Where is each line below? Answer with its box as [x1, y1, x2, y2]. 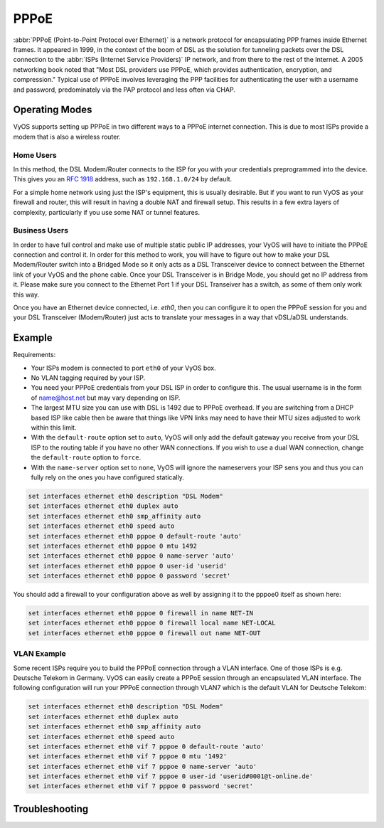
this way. [13, 290, 39, 299]
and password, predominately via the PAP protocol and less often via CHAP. [13, 85, 236, 94]
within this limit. [31, 423, 77, 432]
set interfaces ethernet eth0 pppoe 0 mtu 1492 [28, 541, 197, 550]
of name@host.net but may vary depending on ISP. [31, 393, 181, 402]
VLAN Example [13, 649, 67, 659]
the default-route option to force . [31, 453, 142, 462]
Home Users [13, 150, 57, 160]
